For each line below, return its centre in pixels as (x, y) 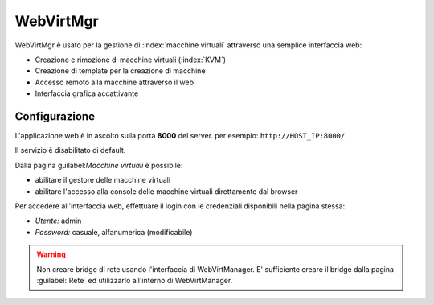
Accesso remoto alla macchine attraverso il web (115, 82)
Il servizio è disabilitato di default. (70, 150)
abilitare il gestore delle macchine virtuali (103, 180)
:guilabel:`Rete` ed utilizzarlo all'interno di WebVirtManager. (135, 280)
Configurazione (55, 116)
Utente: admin (58, 221)
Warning (51, 254)
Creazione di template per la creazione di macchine (120, 71)
